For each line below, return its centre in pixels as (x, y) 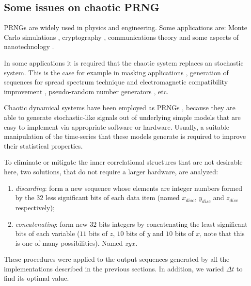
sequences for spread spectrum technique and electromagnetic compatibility (116, 82)
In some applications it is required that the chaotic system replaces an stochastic (124, 62)
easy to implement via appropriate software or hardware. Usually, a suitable (117, 126)
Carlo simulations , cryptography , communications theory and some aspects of (121, 37)
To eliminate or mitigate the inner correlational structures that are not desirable (123, 162)
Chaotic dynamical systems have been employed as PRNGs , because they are (120, 108)
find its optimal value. (37, 278)
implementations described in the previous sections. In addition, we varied (114, 268)
